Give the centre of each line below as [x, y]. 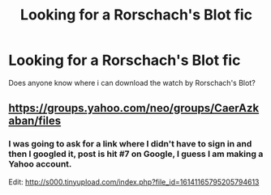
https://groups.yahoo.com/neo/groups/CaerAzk [134, 108]
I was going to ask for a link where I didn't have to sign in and [130, 144]
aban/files [35, 121]
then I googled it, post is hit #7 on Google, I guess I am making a [136, 154]
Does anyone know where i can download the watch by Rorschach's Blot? [132, 83]
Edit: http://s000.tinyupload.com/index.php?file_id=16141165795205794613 [134, 182]
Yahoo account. [40, 164]
